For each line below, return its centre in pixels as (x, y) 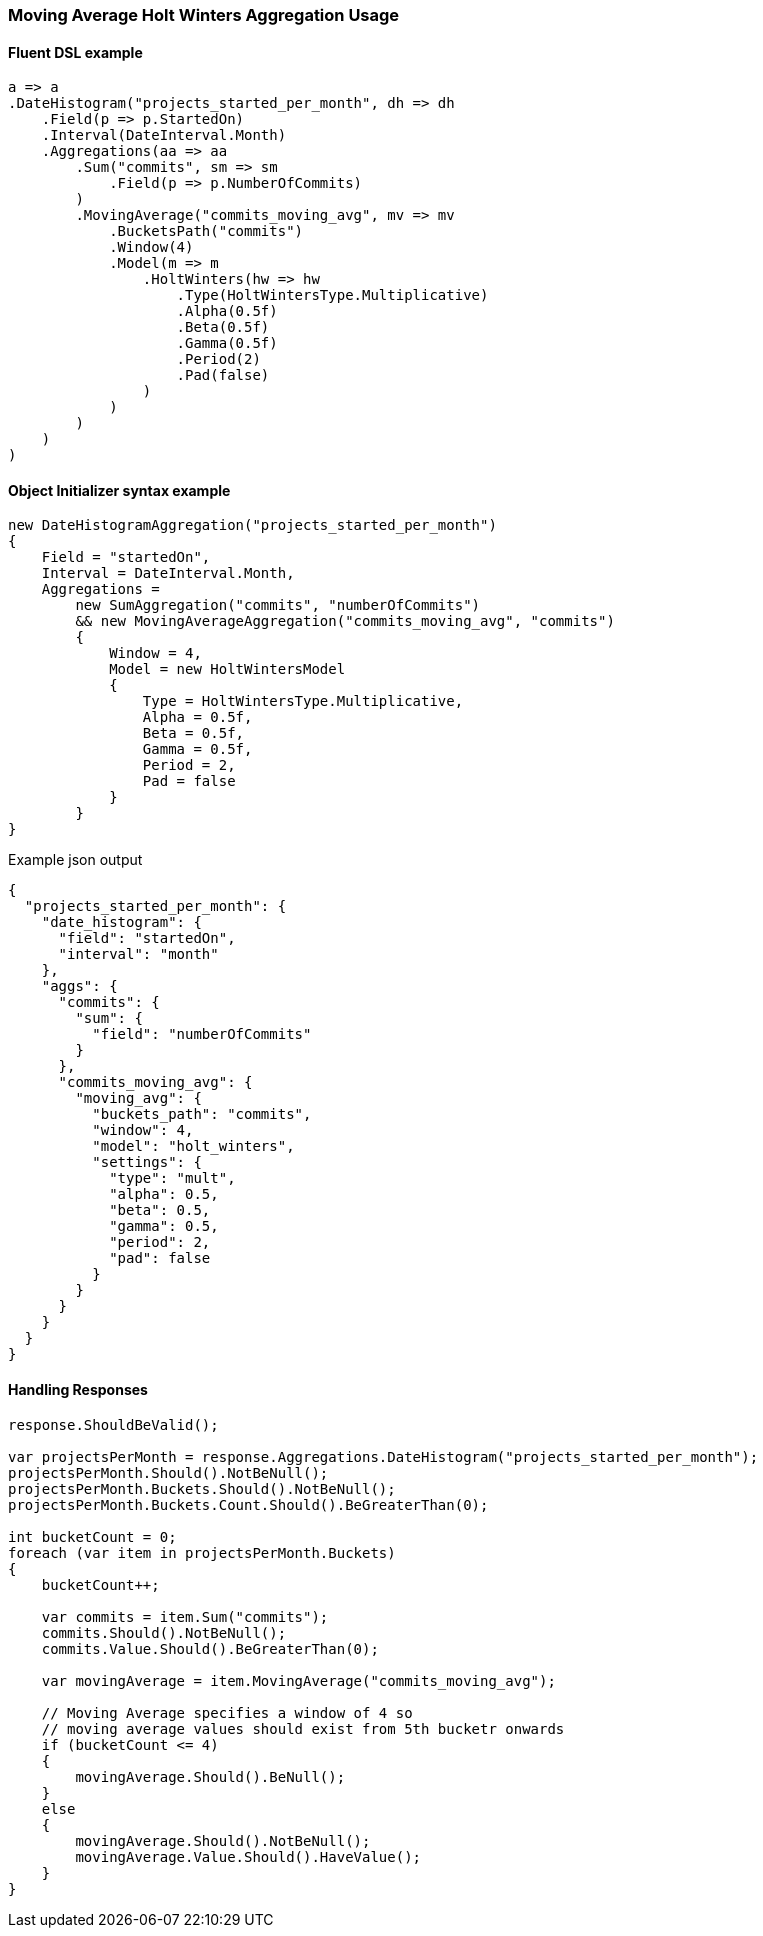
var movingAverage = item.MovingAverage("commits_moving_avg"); (298, 1680)
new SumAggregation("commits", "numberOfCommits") (278, 605)
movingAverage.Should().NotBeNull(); (223, 1840)
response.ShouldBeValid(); (113, 1424)
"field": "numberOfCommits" (202, 1034)
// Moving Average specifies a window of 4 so (227, 1712)
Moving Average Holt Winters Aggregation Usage (204, 15)
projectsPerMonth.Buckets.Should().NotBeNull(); (202, 1488)
